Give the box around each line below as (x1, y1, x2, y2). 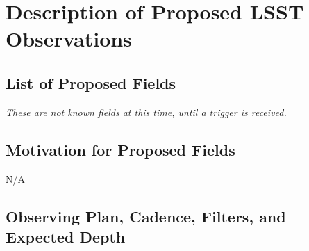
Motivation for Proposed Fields (6, 138, 235, 160)
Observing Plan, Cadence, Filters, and (6, 205, 286, 227)
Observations (6, 24, 132, 53)
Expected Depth (6, 225, 126, 247)
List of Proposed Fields (6, 72, 176, 93)
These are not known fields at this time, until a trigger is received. (6, 104, 287, 119)
